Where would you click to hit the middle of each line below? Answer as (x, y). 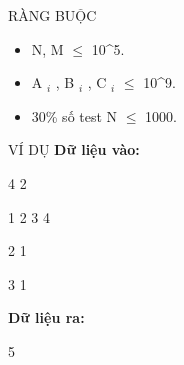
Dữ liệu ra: (46, 317)
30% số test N (74, 115)
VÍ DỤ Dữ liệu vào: (74, 149)
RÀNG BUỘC (52, 15)
